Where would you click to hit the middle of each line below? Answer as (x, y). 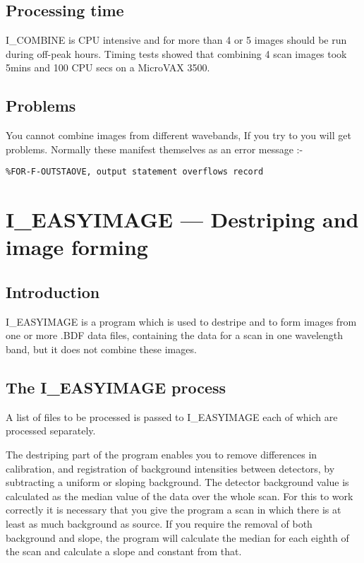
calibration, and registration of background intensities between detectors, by (170, 468)
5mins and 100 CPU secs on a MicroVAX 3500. (108, 67)
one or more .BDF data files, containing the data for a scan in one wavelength (175, 335)
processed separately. (51, 431)
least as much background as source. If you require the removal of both (159, 523)
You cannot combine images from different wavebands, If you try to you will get (178, 135)
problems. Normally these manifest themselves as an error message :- (154, 149)
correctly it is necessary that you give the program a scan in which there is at (174, 510)
